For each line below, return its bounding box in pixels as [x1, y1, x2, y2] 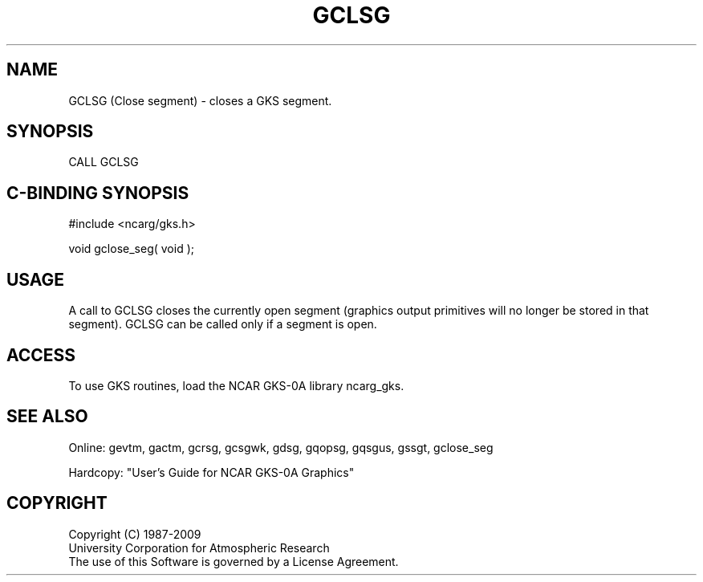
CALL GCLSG [68, 155, 139, 169]
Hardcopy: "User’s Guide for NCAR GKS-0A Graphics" [68, 465, 355, 479]
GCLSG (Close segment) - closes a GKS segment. [68, 93, 332, 108]
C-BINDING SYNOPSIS [6, 182, 189, 203]
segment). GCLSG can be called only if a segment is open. [68, 317, 377, 332]
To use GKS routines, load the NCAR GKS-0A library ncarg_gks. [68, 378, 404, 393]
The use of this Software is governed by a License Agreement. [68, 554, 399, 568]
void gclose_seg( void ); [68, 242, 194, 256]
